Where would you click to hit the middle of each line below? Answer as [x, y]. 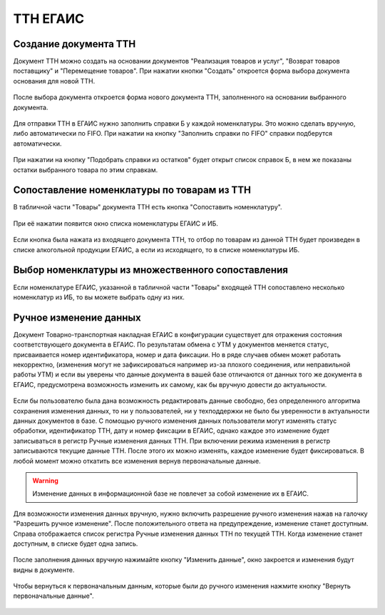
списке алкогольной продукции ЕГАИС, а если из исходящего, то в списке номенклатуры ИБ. [156, 249]
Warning [45, 480]
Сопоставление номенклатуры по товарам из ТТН [132, 190]
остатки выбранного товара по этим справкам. [86, 170]
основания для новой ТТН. [54, 81]
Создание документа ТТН [75, 44]
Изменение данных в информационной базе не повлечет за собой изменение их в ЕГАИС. [171, 494]
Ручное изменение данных [77, 317]
